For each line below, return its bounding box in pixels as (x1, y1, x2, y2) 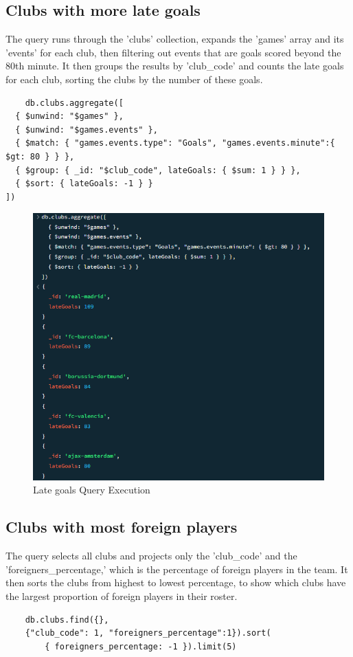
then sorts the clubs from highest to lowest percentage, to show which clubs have (5, 575, 346, 590)
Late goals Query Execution (33, 482, 150, 497)
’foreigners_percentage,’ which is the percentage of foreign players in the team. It (5, 561, 348, 576)
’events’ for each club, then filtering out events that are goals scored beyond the (5, 45, 341, 59)
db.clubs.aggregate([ (25, 98, 124, 108)
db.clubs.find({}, (25, 614, 109, 625)
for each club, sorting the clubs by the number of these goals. (5, 71, 263, 86)
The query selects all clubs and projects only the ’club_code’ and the (5, 548, 297, 563)
